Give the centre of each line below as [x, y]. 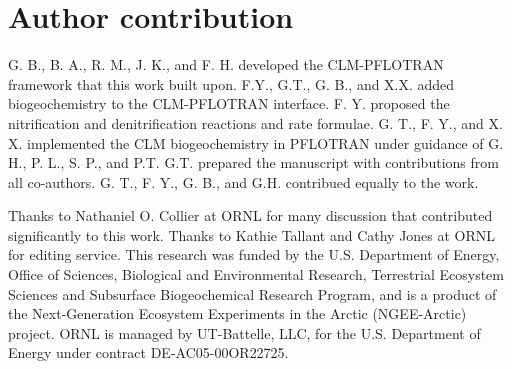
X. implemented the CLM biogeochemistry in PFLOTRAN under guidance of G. [256, 142]
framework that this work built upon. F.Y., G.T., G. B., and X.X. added [231, 83]
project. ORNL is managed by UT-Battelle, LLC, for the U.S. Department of [244, 332]
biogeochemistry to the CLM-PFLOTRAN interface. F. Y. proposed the [229, 103]
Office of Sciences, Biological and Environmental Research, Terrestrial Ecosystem [256, 274]
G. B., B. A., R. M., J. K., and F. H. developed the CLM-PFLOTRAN [226, 64]
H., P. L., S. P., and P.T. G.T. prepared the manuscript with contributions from [253, 162]
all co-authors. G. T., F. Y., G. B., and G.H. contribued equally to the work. [243, 181]
